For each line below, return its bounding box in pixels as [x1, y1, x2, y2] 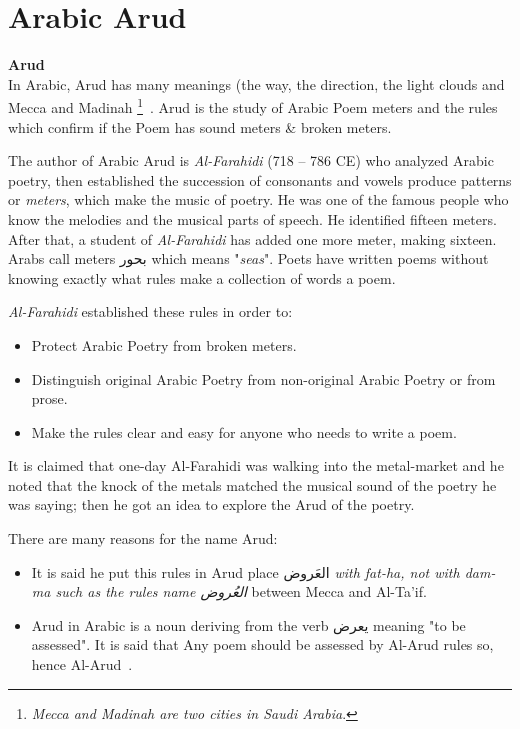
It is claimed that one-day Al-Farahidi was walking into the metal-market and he [8, 455, 504, 476]
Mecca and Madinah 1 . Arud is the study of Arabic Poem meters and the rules [8, 94, 498, 117]
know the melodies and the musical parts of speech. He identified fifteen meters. [8, 208, 497, 229]
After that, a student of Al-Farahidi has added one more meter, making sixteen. [8, 228, 497, 249]
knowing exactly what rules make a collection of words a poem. [8, 267, 396, 288]
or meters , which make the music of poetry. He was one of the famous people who [8, 189, 509, 210]
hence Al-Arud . [31, 654, 133, 675]
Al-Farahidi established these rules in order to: [8, 301, 293, 322]
